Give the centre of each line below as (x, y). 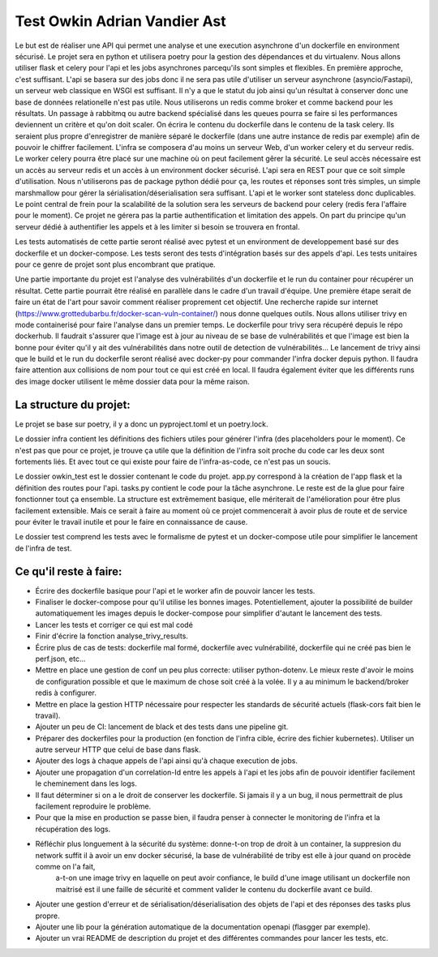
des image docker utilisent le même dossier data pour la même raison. (133, 381)
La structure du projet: (73, 404)
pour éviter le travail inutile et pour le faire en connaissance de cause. (131, 521)
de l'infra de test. (43, 548)
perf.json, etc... (60, 659)
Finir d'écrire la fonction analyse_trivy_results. (112, 636)
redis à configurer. (66, 693)
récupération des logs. (73, 829)
